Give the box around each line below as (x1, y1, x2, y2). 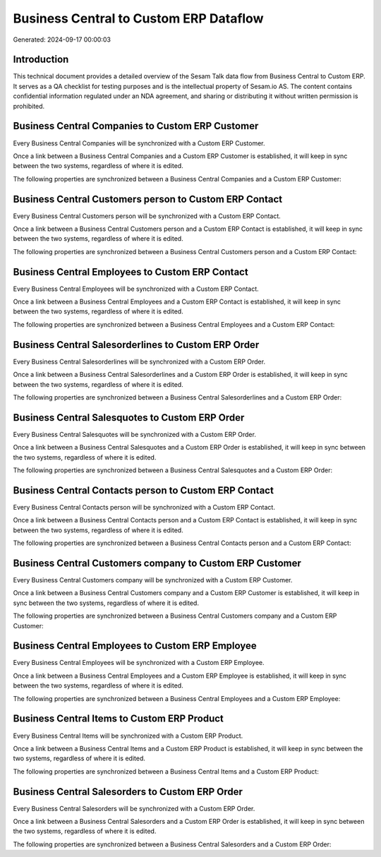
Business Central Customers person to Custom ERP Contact (13, 193, 282, 205)
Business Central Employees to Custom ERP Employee (13, 640, 257, 652)
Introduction (13, 54, 69, 66)
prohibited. (13, 102, 45, 110)
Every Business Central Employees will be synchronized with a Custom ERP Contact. (13, 284, 259, 293)
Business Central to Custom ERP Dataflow (13, 11, 264, 26)
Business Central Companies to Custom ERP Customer (13, 120, 259, 132)
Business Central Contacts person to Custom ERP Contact (13, 484, 274, 496)
